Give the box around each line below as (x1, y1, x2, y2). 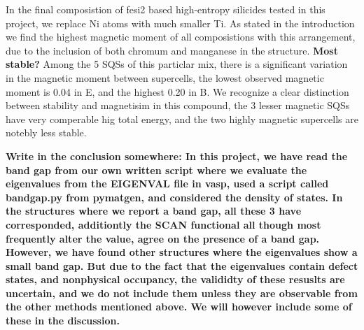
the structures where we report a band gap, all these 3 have (6, 203, 302, 218)
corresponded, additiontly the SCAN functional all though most (6, 217, 321, 231)
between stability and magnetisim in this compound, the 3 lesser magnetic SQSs (6, 98, 350, 113)
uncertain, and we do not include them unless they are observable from (6, 285, 358, 300)
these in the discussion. (6, 313, 120, 328)
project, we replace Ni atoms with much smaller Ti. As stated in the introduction (6, 15, 355, 30)
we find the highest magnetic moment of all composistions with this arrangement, (6, 29, 356, 44)
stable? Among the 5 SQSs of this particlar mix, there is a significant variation (6, 57, 348, 71)
